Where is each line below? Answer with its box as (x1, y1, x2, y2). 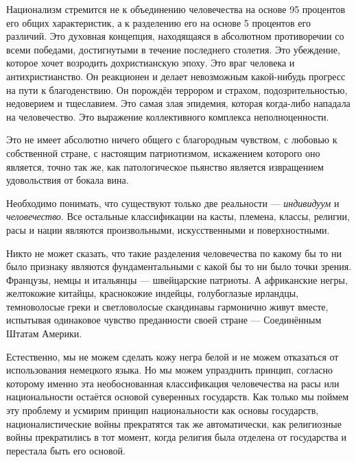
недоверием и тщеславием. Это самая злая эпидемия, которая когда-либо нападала (6, 96, 351, 110)
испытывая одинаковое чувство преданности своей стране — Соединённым (6, 313, 322, 327)
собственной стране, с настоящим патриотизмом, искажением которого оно (6, 145, 320, 160)
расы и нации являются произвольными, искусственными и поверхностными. (6, 222, 330, 236)
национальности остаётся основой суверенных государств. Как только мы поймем (6, 389, 349, 404)
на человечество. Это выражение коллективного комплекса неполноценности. (6, 109, 329, 123)
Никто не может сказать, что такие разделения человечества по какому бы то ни (6, 245, 342, 260)
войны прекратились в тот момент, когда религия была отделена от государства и (6, 430, 347, 444)
